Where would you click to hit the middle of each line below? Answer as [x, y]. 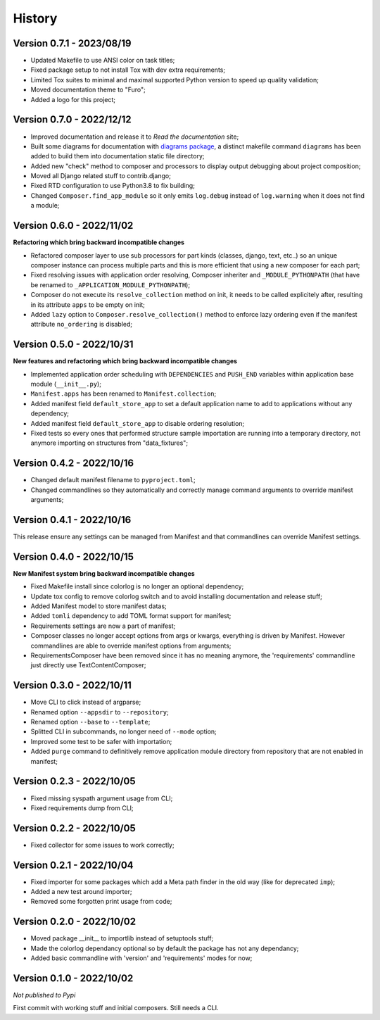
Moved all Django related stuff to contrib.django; [101, 176]
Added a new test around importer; [81, 892]
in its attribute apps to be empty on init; [88, 304]
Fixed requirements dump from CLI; [82, 808]
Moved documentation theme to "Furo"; [88, 90]
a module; [45, 206]
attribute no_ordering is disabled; [82, 325]
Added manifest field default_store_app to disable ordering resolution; [138, 423]
